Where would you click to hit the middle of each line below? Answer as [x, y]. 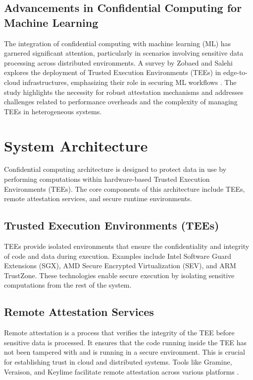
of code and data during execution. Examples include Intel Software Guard [118, 256]
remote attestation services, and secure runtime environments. [98, 198]
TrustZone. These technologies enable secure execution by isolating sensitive [119, 275]
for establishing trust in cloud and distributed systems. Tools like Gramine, [118, 362]
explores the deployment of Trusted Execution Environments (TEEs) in [113, 72]
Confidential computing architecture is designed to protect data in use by [115, 169]
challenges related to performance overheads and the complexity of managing [121, 102]
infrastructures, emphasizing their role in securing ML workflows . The [129, 82]
